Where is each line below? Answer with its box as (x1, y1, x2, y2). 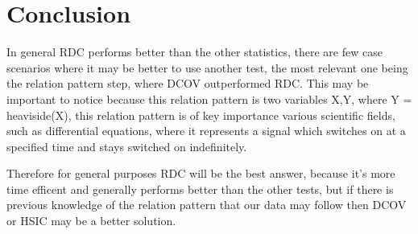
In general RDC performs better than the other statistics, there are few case (6, 43, 383, 60)
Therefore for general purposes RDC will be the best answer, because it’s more (6, 165, 395, 182)
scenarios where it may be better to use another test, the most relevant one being (6, 59, 408, 76)
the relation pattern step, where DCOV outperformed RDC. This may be (6, 75, 369, 92)
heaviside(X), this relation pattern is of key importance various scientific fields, (6, 106, 395, 123)
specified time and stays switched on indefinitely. (6, 138, 247, 154)
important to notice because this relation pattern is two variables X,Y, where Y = (6, 90, 412, 107)
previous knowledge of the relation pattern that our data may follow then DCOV (6, 196, 407, 213)
